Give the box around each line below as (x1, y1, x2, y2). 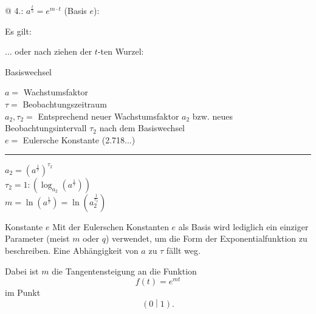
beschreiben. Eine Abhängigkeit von (5, 244, 139, 257)
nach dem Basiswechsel (99, 121, 185, 134)
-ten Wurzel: (97, 45, 144, 58)
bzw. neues (192, 109, 233, 122)
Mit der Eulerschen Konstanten (52, 220, 169, 233)
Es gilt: (5, 24, 32, 37)
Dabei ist (5, 264, 39, 277)
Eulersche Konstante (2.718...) (22, 133, 136, 146)
